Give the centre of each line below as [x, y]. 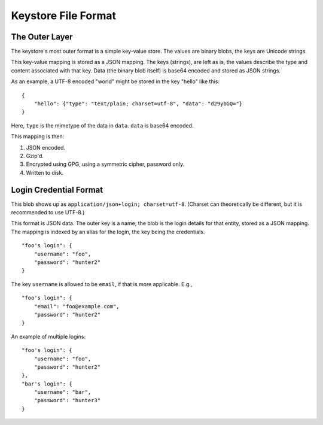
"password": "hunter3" [67, 400]
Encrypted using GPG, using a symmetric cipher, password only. [105, 164]
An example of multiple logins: [48, 336]
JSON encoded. [46, 147]
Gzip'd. [35, 156]
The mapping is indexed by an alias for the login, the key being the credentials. [108, 232]
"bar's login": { [47, 384]
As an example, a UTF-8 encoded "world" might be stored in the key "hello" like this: [115, 81]
